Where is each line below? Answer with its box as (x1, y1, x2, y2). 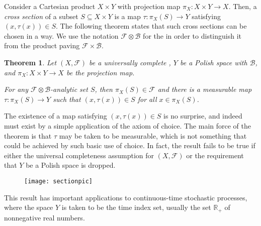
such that (53, 93, 81, 104)
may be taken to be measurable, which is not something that (59, 130, 247, 141)
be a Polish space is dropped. (26, 160, 116, 170)
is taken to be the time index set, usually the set (61, 202, 211, 212)
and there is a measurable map (157, 84, 252, 94)
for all (137, 93, 157, 104)
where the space (4, 202, 53, 212)
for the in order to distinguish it (143, 30, 242, 41)
